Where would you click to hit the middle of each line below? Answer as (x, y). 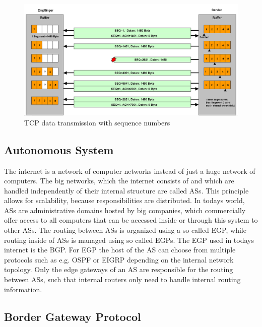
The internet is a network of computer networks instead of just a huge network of (130, 171)
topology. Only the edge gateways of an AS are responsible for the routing (119, 269)
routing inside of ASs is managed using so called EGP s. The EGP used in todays (129, 240)
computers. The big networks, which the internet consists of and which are (119, 181)
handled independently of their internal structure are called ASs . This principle (126, 190)
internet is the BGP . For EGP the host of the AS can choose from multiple (120, 250)
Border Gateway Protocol (73, 316)
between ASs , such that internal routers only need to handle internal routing (122, 279)
